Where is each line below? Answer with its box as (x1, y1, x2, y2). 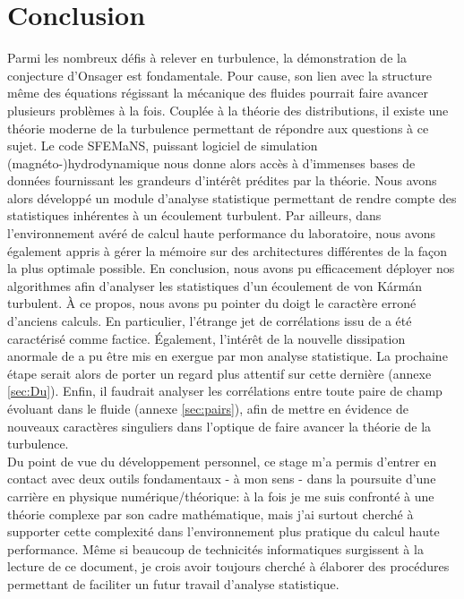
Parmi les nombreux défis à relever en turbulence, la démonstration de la (7, 48, 407, 67)
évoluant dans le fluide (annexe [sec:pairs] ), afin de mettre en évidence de (7, 399, 408, 417)
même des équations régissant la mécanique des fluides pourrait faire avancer (7, 83, 429, 102)
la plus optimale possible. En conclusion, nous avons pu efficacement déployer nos (7, 259, 455, 278)
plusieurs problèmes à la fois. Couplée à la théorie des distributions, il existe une (7, 100, 449, 119)
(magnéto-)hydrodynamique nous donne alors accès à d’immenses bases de (7, 153, 416, 172)
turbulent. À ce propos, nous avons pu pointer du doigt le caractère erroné (7, 294, 417, 312)
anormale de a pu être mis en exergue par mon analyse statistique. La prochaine (7, 347, 448, 365)
